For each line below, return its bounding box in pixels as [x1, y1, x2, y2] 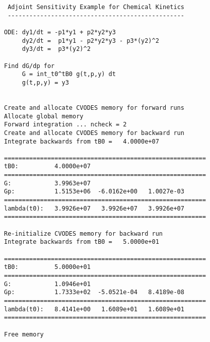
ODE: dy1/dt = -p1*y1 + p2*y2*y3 [4, 28, 116, 36]
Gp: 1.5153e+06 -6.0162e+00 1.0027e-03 [4, 188, 184, 195]
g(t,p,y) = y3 [22, 79, 69, 86]
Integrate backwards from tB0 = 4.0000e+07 [4, 138, 159, 145]
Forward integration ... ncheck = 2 [4, 121, 127, 128]
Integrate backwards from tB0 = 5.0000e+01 [4, 238, 159, 246]
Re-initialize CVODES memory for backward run [4, 230, 163, 237]
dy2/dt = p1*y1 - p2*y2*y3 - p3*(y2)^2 [22, 37, 159, 44]
